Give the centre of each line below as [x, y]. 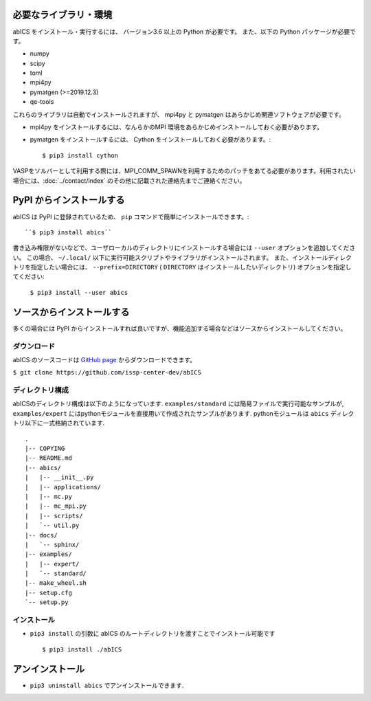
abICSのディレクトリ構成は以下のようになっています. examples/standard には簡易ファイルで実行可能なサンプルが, [178, 404]
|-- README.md [48, 458]
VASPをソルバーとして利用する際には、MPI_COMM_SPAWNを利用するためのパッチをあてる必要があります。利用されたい [184, 171]
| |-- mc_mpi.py [56, 506]
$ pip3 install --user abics [79, 292]
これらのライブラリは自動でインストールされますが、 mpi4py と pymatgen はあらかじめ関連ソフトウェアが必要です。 [179, 114]
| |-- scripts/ [54, 516]
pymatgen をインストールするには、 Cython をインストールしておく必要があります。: [150, 140]
